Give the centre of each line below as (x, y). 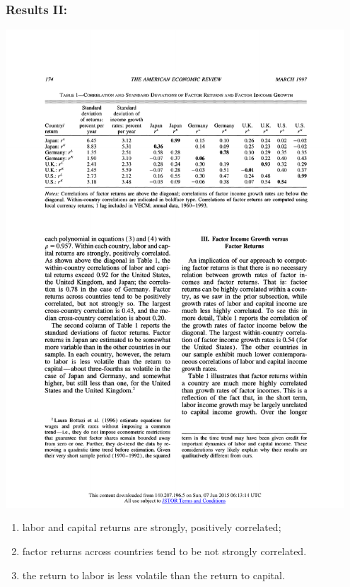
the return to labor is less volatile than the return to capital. (153, 575)
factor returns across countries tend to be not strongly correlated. (164, 551)
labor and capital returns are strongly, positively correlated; (152, 527)
